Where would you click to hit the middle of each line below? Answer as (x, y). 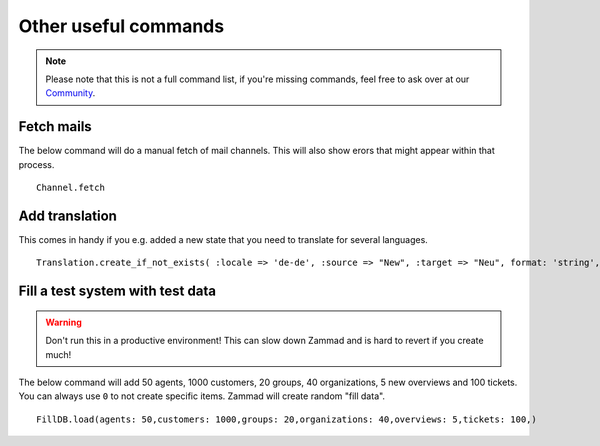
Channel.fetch (70, 188)
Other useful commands (121, 26)
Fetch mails (55, 126)
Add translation (67, 215)
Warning (63, 322)
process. (36, 164)
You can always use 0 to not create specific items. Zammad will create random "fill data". (201, 396)
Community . (70, 93)
